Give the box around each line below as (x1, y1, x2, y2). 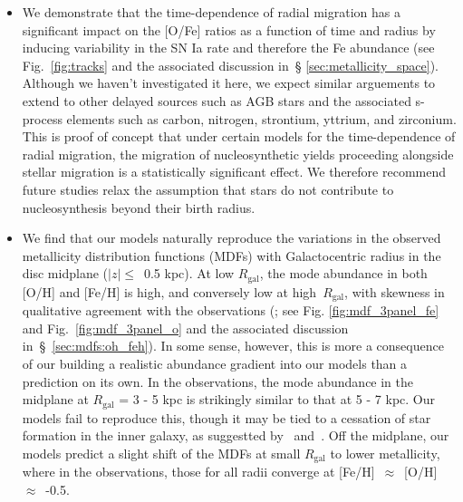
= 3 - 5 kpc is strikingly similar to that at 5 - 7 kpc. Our (119, 390, 435, 409)
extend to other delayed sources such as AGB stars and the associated (22, 91, 411, 110)
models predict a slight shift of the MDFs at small (22, 443, 301, 462)
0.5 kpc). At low (143, 264, 235, 283)
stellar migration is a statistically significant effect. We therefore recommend (22, 162, 447, 181)
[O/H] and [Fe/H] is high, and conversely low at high (22, 282, 317, 301)
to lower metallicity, (330, 443, 440, 462)
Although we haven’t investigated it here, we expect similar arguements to (22, 73, 436, 92)
